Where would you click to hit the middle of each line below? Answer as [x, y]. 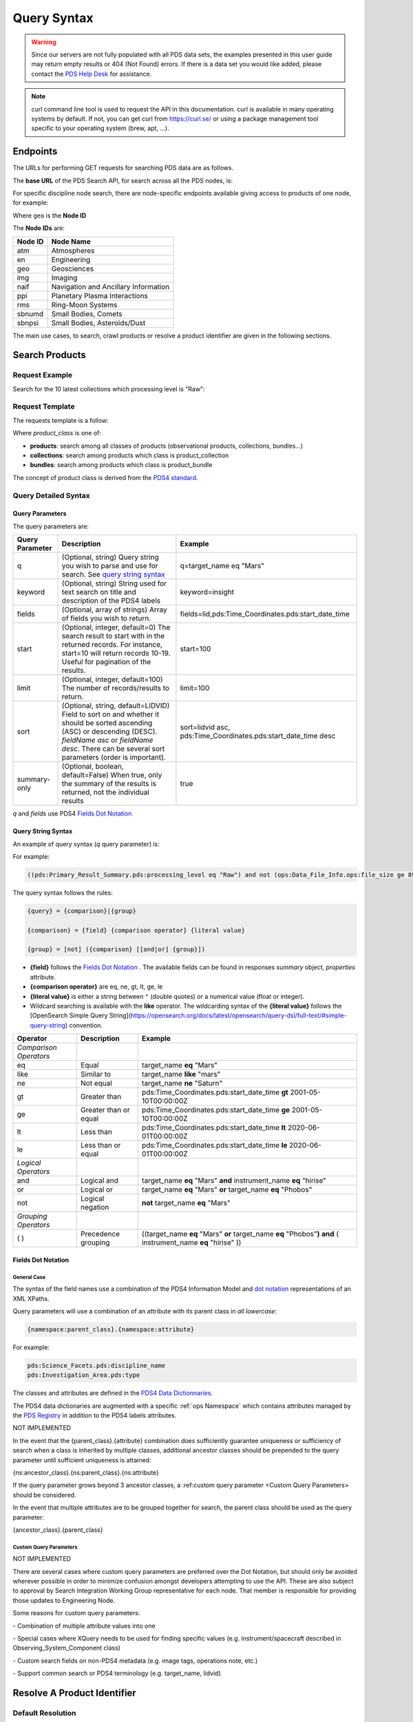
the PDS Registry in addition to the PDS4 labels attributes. [95, 1415]
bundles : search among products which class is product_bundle [121, 465]
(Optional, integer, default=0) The [116, 627]
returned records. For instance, [112, 645]
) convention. [84, 1025]
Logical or [97, 1190]
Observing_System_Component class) [66, 1648]
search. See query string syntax [113, 574]
